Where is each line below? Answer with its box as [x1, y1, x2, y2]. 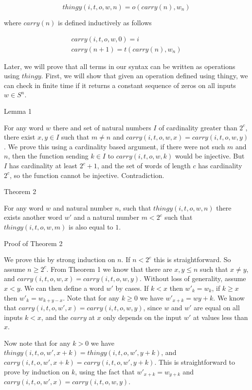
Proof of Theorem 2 [4, 238, 63, 248]
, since [143, 302, 162, 312]
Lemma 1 [4, 106, 32, 116]
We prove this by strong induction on [4, 254, 115, 265]
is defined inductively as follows [58, 18, 152, 27]
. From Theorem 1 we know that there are [46, 264, 172, 274]
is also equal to [69, 221, 113, 231]
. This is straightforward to [154, 356, 235, 367]
